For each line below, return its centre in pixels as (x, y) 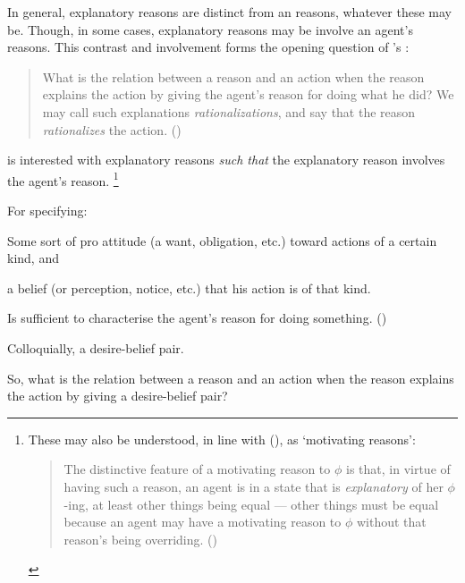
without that (391, 522)
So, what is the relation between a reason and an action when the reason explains (231, 378)
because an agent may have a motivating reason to (203, 522)
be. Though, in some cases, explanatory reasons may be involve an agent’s (210, 29)
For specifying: (47, 210)
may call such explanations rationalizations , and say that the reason (229, 111)
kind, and (33, 258)
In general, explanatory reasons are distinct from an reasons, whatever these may (229, 12)
